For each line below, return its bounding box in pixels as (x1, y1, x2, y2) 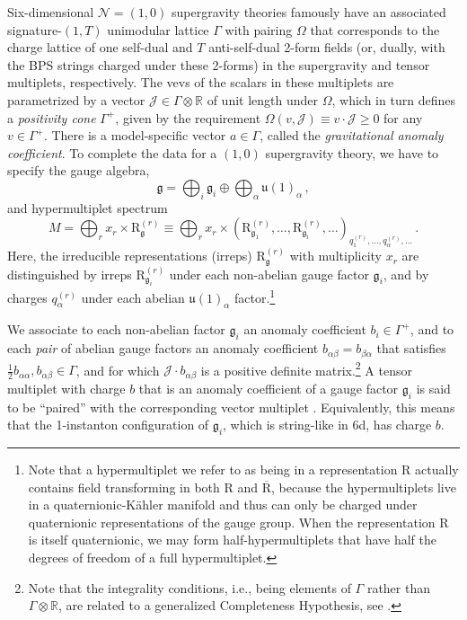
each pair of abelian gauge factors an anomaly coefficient (7, 339, 319, 358)
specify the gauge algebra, (7, 161, 150, 180)
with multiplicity (289, 246, 383, 265)
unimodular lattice (107, 20, 209, 39)
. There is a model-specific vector (43, 126, 226, 145)
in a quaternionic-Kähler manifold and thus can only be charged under (28, 495, 418, 514)
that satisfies (376, 339, 446, 358)
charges (7, 288, 48, 306)
